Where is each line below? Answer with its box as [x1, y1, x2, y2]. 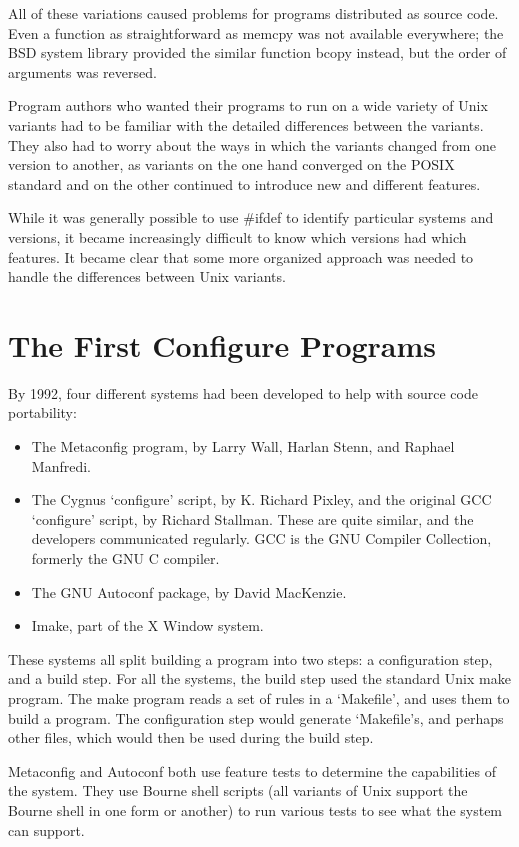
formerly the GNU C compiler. [31, 548, 220, 568]
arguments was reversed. [8, 61, 157, 82]
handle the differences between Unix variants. [8, 266, 286, 287]
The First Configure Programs [8, 324, 437, 365]
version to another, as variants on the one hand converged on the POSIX [8, 154, 455, 175]
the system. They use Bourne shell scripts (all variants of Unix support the [8, 780, 468, 801]
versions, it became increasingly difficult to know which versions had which [8, 226, 467, 247]
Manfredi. [31, 455, 91, 476]
